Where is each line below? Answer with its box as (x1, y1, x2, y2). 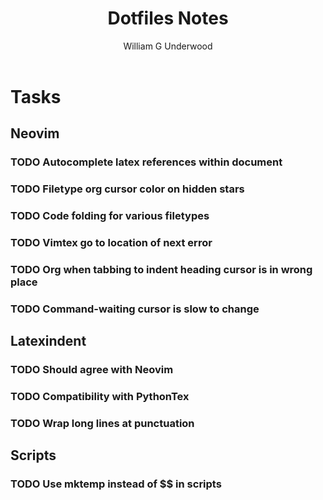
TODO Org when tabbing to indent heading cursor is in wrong (10, 262, 313, 276)
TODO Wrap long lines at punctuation (10, 417, 195, 431)
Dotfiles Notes (107, 7, 229, 30)
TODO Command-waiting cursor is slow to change (10, 302, 260, 316)
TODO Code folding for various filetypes (10, 209, 210, 223)
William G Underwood (123, 40, 213, 52)
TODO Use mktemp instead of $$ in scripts (10, 477, 222, 491)
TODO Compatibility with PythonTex (10, 390, 190, 404)
